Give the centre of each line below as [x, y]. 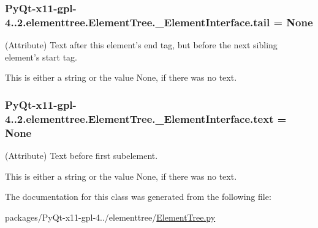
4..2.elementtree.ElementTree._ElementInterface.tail [138, 22]
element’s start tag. [41, 57]
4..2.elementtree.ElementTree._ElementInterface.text [139, 118]
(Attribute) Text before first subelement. [81, 155]
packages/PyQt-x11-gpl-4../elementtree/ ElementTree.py [110, 217]
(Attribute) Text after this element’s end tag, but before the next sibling [141, 45]
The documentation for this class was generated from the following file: [138, 197]
